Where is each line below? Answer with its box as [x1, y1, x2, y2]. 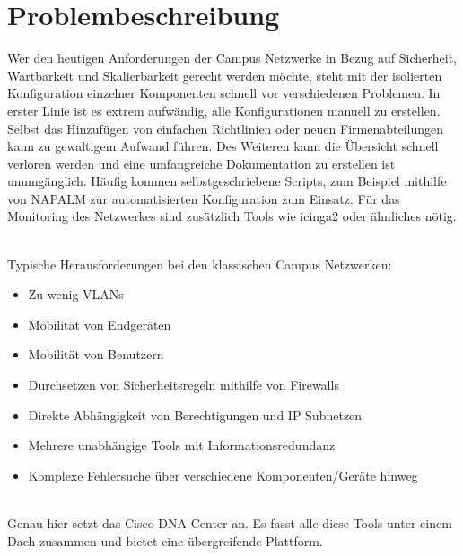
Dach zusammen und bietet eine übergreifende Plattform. [7, 531, 323, 550]
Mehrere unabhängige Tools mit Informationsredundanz [28, 436, 336, 455]
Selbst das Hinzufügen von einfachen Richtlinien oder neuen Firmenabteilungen [7, 119, 444, 137]
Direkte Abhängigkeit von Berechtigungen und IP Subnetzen [28, 405, 363, 424]
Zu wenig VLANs [28, 285, 124, 304]
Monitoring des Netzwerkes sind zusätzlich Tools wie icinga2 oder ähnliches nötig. [7, 207, 457, 225]
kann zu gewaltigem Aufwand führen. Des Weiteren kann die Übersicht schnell [7, 137, 439, 155]
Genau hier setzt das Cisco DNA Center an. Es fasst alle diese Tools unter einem [7, 514, 452, 532]
